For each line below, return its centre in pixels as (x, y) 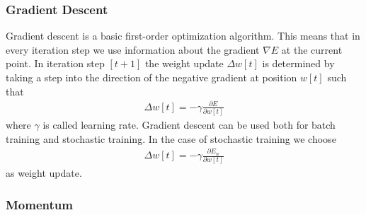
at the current (312, 49)
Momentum (39, 204)
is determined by (298, 63)
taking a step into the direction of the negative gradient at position (151, 77)
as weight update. (44, 173)
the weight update (184, 63)
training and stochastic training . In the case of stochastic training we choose (171, 138)
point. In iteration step (55, 63)
